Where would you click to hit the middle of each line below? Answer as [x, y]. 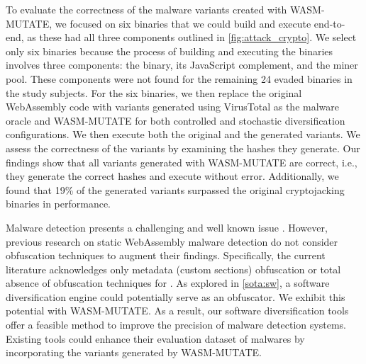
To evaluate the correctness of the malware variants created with [146, 9]
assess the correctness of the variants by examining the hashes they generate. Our [183, 148]
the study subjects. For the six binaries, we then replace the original [154, 92]
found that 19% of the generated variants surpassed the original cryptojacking [175, 189]
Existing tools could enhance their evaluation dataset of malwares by [155, 338]
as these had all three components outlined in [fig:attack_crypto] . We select [192, 37]
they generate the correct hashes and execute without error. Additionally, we [172, 176]
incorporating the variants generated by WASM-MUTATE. [134, 352]
